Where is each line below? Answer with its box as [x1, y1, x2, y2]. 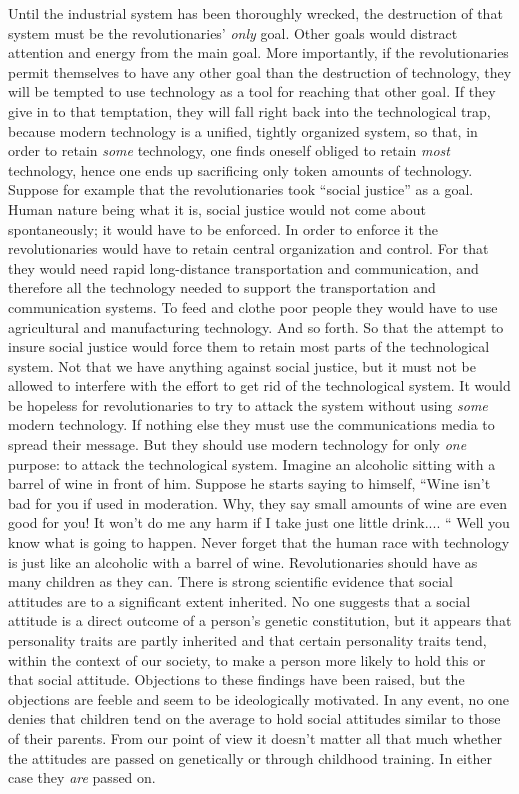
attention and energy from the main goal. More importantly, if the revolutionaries [8, 42, 509, 63]
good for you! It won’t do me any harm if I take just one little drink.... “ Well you [8, 512, 510, 533]
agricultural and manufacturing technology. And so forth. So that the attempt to [8, 316, 504, 337]
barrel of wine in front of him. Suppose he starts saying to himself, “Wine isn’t [8, 473, 491, 494]
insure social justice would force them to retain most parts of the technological [8, 336, 490, 357]
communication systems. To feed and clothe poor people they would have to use [8, 296, 498, 317]
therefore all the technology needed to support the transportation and [8, 277, 436, 298]
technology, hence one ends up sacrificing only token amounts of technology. [8, 159, 473, 180]
